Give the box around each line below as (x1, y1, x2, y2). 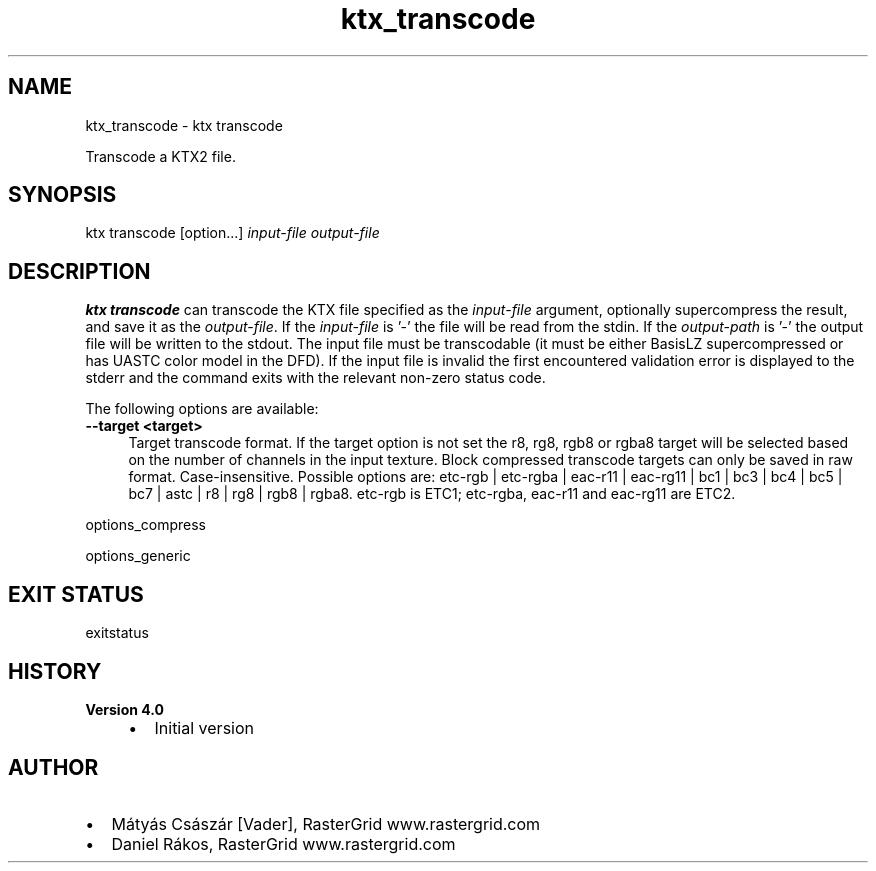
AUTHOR (8, 755, 99, 781)
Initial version (154, 717, 254, 738)
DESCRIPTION (8, 258, 151, 284)
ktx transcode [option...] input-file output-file (85, 224, 380, 242)
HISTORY (8, 658, 102, 684)
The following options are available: (85, 400, 319, 418)
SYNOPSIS (8, 182, 117, 208)
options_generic (85, 547, 191, 565)
